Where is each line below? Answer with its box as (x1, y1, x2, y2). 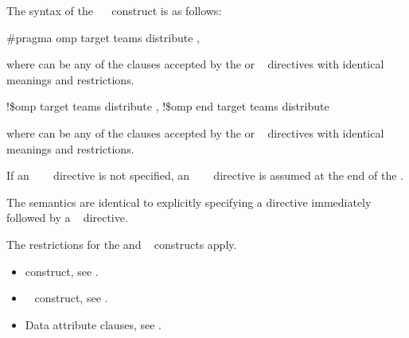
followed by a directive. (6, 209, 128, 226)
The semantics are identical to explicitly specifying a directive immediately (6, 193, 372, 210)
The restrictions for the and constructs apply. (6, 235, 237, 252)
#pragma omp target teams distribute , (6, 29, 200, 45)
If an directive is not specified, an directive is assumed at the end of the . (6, 167, 403, 184)
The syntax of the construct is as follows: (6, 2, 222, 18)
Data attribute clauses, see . (25, 316, 162, 332)
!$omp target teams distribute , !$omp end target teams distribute (6, 98, 329, 115)
